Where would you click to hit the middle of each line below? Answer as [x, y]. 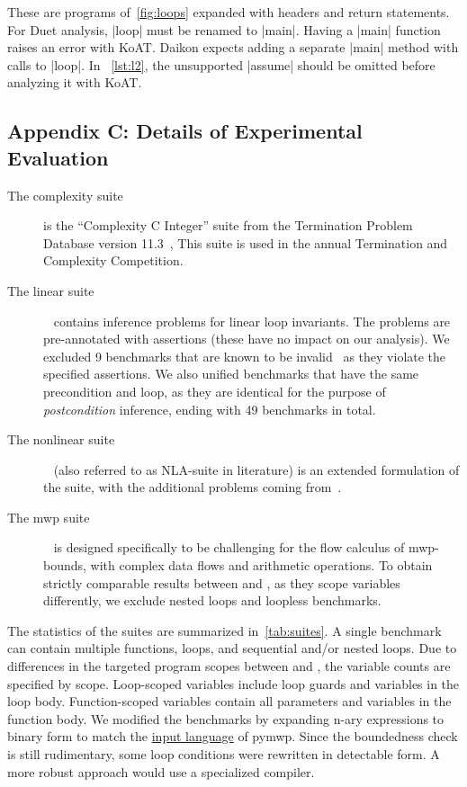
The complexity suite [65, 195]
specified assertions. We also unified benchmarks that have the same [231, 374]
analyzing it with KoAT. [75, 82]
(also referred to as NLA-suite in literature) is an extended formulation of [256, 469]
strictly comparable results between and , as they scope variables [222, 582]
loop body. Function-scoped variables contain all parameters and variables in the [229, 701]
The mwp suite [49, 517]
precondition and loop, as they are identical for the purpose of [215, 391]
